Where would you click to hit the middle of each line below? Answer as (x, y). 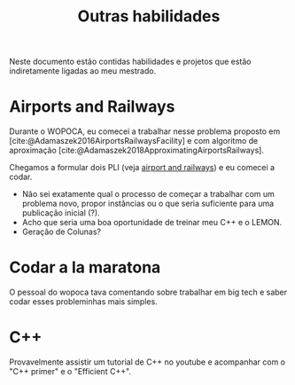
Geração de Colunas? (62, 232)
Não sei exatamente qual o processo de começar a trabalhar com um (148, 194)
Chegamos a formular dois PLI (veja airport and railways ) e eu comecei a (142, 168)
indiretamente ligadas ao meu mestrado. (83, 71)
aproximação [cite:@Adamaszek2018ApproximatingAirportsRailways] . (136, 150)
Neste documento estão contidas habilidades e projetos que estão (130, 62)
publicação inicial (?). (61, 213)
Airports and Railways (92, 107)
